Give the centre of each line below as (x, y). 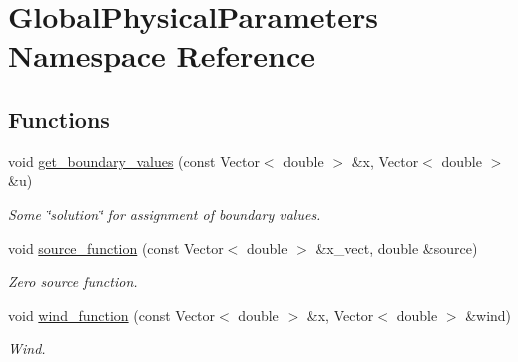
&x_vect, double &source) (396, 247)
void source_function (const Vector (116, 247)
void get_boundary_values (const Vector (134, 160)
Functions (59, 118)
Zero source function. (73, 281)
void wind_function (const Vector (112, 314)
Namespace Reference (161, 55)
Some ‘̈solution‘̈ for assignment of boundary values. (164, 213)
